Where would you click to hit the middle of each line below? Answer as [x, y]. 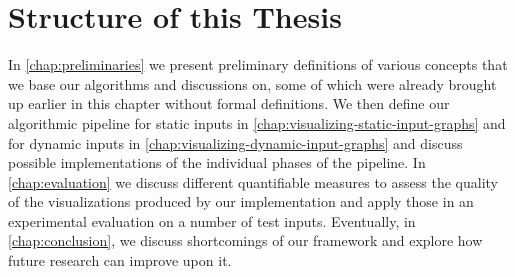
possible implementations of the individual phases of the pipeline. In [217, 162]
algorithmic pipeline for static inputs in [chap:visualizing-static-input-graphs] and [257, 122]
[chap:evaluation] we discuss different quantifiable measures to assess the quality [253, 181]
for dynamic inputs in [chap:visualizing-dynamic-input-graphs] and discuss [235, 142]
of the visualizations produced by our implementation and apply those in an [241, 201]
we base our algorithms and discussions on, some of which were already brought [252, 83]
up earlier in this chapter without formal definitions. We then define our [229, 103]
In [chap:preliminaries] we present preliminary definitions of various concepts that [258, 64]
